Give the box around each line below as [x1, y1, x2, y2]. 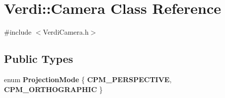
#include [4, 27, 32, 37]
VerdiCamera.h [43, 27, 89, 37]
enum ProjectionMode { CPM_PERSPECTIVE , [4, 74, 172, 84]
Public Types [4, 51, 74, 66]
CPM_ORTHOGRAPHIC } [4, 84, 103, 94]
